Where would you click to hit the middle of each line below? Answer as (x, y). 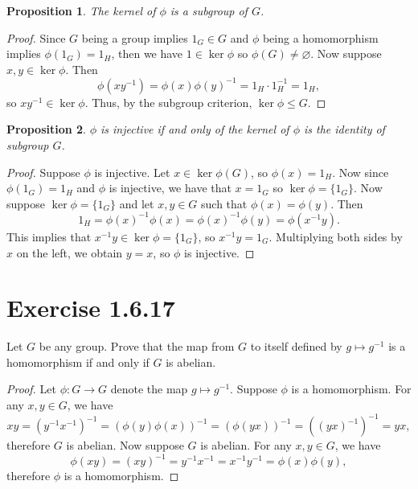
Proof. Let (31, 389)
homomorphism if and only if (78, 362)
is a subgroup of (209, 10)
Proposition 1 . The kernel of (81, 10)
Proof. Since (36, 37)
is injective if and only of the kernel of (195, 129)
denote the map (149, 389)
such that (224, 203)
